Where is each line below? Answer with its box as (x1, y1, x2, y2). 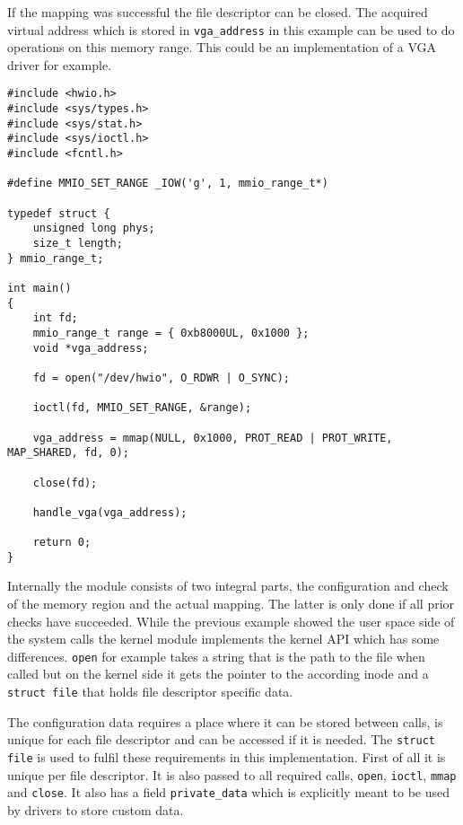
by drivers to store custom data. (7, 800, 184, 819)
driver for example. (7, 55, 112, 74)
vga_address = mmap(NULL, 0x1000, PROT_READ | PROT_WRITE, (32, 431, 393, 444)
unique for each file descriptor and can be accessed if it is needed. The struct (7, 730, 435, 749)
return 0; (32, 536, 92, 549)
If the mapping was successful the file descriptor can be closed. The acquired (7, 3, 428, 21)
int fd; (32, 312, 78, 325)
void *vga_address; (32, 341, 149, 355)
